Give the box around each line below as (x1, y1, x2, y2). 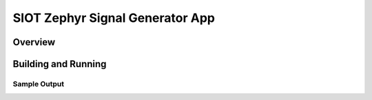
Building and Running (12, 58, 107, 70)
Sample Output (12, 79, 65, 88)
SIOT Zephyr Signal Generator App (12, 10, 215, 25)
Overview (12, 36, 56, 48)
